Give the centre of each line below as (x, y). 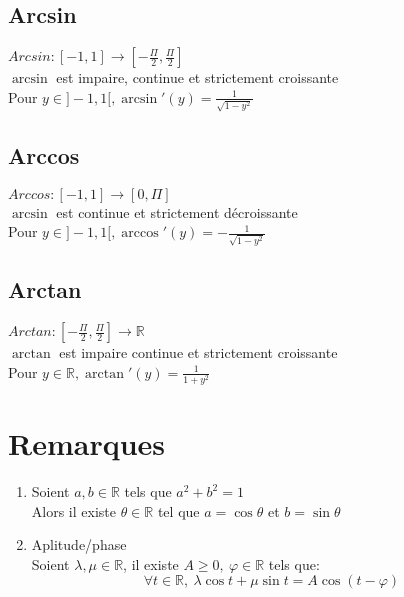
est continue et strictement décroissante (177, 211)
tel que (178, 510)
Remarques (87, 443)
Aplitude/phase (79, 544)
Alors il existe (73, 510)
